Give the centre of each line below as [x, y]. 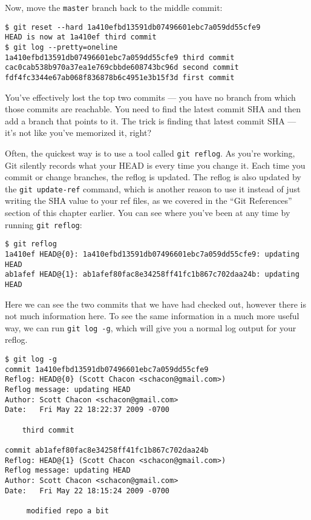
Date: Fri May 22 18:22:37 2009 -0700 [87, 410]
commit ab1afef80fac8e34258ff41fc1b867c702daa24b [107, 450]
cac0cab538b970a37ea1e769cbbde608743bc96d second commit [122, 68]
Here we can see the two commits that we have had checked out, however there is [155, 304]
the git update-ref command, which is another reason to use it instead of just [153, 188]
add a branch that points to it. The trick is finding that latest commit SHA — [151, 120]
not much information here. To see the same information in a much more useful [152, 316]
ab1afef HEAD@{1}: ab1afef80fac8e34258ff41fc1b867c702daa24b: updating [152, 275]
